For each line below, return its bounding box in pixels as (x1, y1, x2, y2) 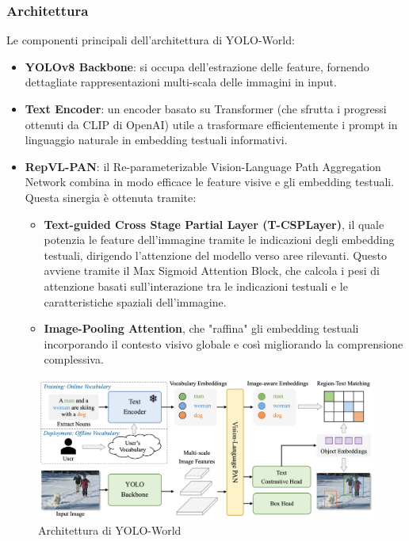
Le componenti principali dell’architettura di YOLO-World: (6, 32, 295, 48)
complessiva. (44, 351, 104, 368)
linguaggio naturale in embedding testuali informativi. (25, 131, 288, 148)
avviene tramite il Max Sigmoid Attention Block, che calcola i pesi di (44, 262, 380, 279)
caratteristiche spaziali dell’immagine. (44, 293, 227, 310)
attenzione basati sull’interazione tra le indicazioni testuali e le (44, 277, 348, 294)
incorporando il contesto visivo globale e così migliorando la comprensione (44, 335, 403, 352)
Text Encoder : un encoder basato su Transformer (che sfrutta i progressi (25, 101, 387, 116)
